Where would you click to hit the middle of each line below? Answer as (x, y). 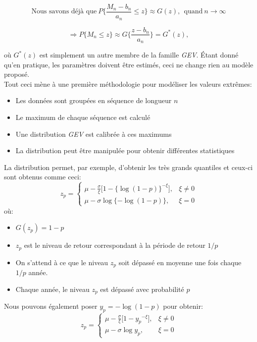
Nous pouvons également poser (51, 306)
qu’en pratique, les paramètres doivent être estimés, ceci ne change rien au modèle (129, 64)
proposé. (17, 74)
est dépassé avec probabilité (142, 289)
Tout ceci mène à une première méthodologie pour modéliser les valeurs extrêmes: (128, 84)
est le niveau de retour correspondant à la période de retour (115, 245)
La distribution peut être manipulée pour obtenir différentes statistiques (125, 150)
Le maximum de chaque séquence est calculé (83, 117)
